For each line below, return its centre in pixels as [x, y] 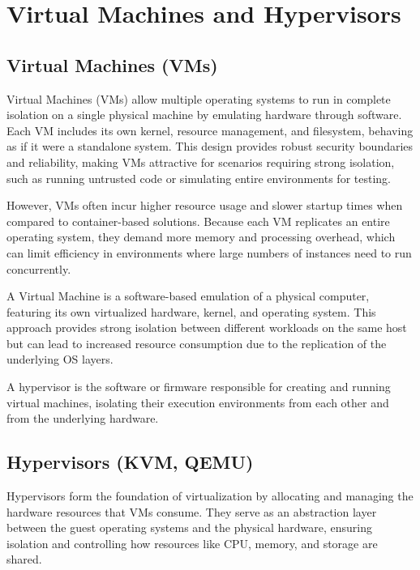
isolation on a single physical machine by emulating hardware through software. [204, 115]
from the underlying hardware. [83, 418]
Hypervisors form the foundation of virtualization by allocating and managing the [210, 496]
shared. [24, 559]
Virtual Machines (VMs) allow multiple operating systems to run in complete [199, 98]
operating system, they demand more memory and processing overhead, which [201, 237]
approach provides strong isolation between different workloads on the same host [207, 328]
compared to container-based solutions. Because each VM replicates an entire [198, 221]
